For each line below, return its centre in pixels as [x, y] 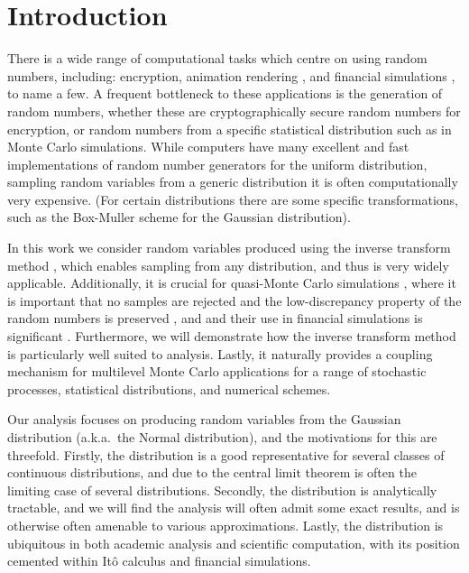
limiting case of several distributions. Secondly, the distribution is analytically [222, 490]
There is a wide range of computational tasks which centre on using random [217, 58]
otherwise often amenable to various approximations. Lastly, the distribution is [225, 525]
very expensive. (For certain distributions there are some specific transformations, [233, 199]
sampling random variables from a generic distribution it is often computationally [233, 182]
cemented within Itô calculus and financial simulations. [159, 561]
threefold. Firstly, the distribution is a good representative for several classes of [226, 454]
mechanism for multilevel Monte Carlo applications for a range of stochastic [217, 371]
